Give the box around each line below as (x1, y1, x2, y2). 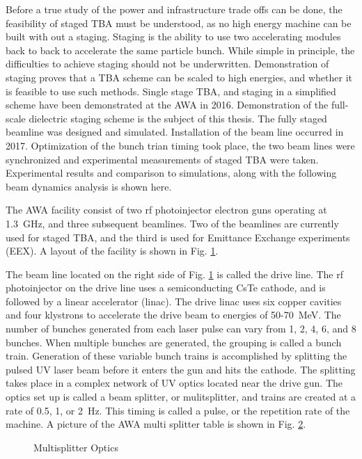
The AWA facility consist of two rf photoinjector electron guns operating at (6, 202, 327, 217)
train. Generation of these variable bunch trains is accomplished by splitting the (6, 348, 347, 363)
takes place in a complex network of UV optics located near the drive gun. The (6, 376, 343, 390)
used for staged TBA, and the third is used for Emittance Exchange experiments (6, 229, 350, 244)
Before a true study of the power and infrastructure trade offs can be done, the (6, 2, 343, 16)
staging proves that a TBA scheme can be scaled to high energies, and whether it (6, 70, 353, 84)
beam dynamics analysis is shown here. (6, 179, 172, 193)
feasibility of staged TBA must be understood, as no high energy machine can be (6, 15, 352, 30)
